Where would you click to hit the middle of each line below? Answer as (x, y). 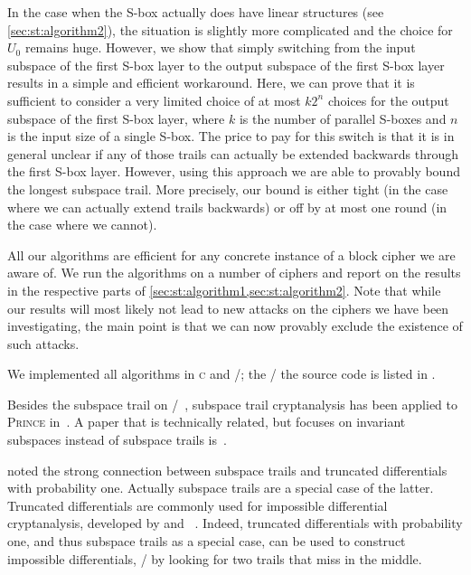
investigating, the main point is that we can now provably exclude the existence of (235, 326)
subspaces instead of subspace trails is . (117, 440)
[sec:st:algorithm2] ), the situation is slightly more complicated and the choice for (230, 29)
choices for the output (388, 100)
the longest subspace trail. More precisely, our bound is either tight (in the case (228, 189)
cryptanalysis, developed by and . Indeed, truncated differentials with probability (235, 523)
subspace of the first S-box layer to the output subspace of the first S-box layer (226, 65)
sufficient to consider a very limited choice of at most (154, 100)
